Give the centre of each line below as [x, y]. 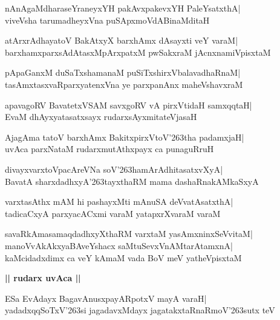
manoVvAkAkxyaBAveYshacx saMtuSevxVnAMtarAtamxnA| [119, 245]
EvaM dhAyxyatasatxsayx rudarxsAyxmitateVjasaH [101, 117]
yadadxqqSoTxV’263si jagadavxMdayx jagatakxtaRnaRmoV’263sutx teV [140, 310]
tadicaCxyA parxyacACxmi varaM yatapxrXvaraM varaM [113, 213]
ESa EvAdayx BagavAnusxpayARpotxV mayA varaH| [106, 298]
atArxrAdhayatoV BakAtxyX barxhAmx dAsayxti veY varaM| [122, 40]
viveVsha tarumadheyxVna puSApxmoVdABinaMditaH [107, 20]
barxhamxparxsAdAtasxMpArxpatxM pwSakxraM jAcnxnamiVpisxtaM [138, 52]
